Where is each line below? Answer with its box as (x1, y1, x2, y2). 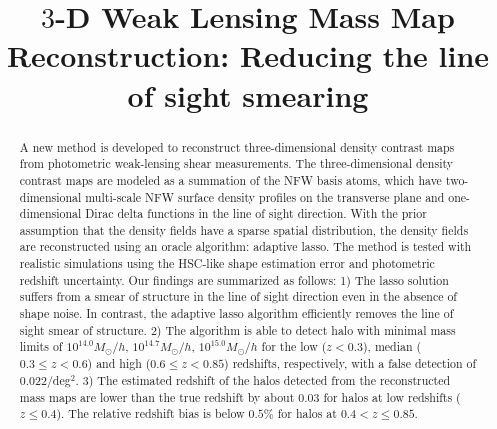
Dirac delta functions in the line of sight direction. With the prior (85, 205, 427, 222)
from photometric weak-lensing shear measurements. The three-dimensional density (19, 155, 454, 172)
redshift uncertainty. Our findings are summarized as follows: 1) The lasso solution (19, 271, 449, 288)
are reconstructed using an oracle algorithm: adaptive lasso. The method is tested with (19, 238, 472, 255)
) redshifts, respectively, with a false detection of (224, 355, 477, 372)
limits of (19, 338, 63, 355)
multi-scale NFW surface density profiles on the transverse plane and (85, 188, 445, 205)
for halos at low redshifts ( (323, 388, 461, 405)
